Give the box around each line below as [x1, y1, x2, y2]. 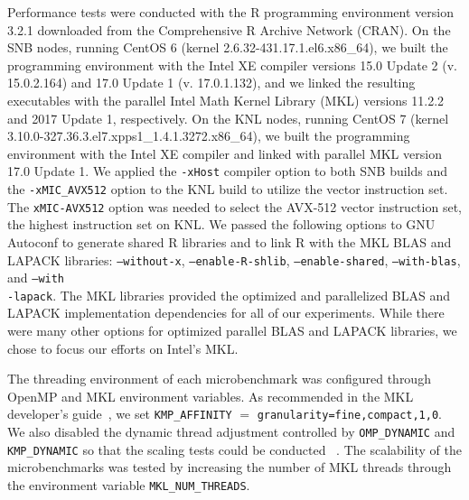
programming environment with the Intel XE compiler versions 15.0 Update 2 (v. [7, 55, 457, 74]
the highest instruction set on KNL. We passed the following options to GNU [7, 215, 436, 234]
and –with [7, 268, 65, 287]
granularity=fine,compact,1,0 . [257, 404, 442, 423]
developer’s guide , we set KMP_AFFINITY [7, 404, 232, 423]
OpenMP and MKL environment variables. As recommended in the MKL [7, 386, 414, 405]
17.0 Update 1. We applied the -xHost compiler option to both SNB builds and [7, 162, 448, 181]
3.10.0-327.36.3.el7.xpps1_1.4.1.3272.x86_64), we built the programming [7, 126, 410, 145]
